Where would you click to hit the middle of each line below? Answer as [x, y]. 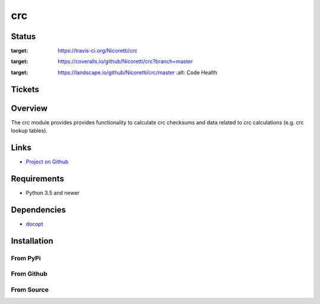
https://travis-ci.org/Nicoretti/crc [97, 51]
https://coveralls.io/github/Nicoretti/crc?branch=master [125, 62]
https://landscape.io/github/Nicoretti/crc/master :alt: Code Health [137, 72]
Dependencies [39, 209]
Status [23, 36]
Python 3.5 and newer [53, 193]
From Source [30, 289]
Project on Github [47, 162]
